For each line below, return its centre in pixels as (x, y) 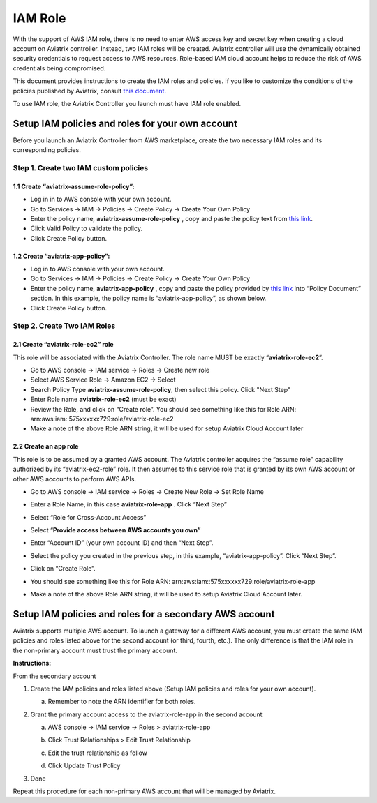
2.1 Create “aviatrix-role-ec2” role (64, 345)
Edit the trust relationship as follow (98, 753)
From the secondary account (54, 676)
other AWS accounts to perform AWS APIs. (74, 479)
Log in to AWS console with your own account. (98, 269)
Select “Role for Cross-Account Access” (88, 517)
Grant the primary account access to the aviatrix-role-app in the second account (146, 714)
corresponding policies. (47, 150)
